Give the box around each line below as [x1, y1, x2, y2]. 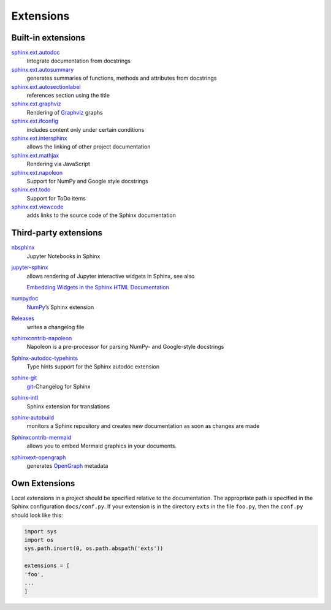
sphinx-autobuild [11, 414, 55, 421]
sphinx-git [11, 374, 37, 381]
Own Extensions [11, 478, 75, 489]
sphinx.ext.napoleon [11, 169, 63, 176]
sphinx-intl [11, 394, 39, 402]
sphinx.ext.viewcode [11, 203, 64, 211]
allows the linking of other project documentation [26, 143, 151, 150]
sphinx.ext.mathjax [11, 151, 59, 159]
